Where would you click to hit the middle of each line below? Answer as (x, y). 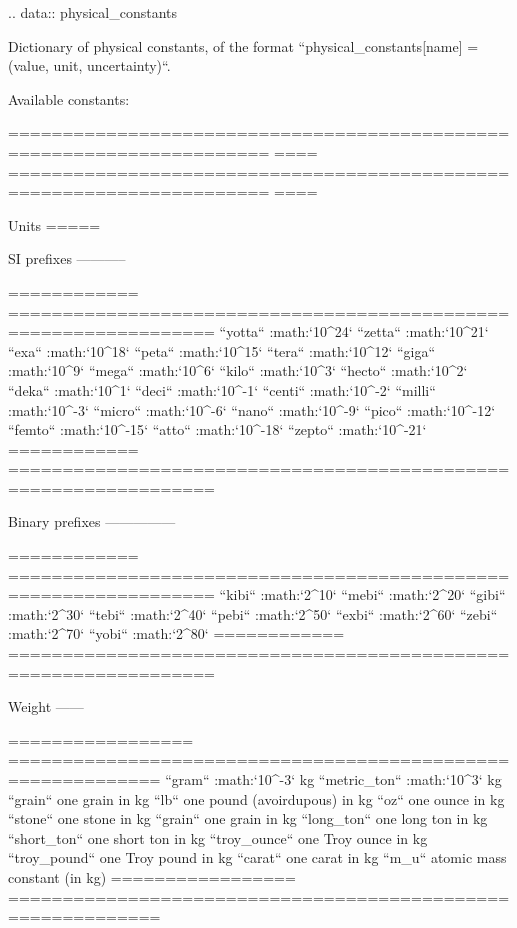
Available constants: (69, 98)
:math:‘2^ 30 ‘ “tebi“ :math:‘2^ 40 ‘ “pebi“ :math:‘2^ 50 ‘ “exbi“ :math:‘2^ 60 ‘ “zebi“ (253, 613)
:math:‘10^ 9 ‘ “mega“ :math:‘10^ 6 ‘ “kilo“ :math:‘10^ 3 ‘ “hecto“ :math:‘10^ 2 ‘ (238, 370)
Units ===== (54, 224)
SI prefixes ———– (67, 258)
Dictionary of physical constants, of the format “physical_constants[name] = (243, 45)
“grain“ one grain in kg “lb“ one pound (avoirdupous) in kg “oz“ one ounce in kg (256, 798)
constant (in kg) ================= (152, 876)
